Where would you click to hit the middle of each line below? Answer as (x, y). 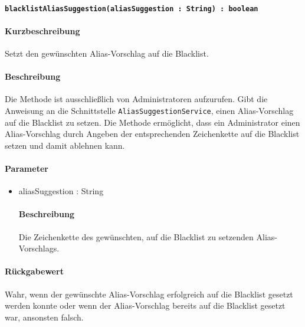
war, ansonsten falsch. (44, 317)
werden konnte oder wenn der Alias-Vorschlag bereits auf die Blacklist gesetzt (145, 305)
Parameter (27, 169)
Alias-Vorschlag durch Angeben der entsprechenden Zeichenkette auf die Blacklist (152, 134)
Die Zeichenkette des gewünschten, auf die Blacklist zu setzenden (136, 236)
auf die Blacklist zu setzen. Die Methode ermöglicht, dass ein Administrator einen (152, 122)
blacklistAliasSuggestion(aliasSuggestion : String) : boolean (132, 9)
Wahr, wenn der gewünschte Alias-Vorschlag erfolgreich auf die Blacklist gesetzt (149, 294)
